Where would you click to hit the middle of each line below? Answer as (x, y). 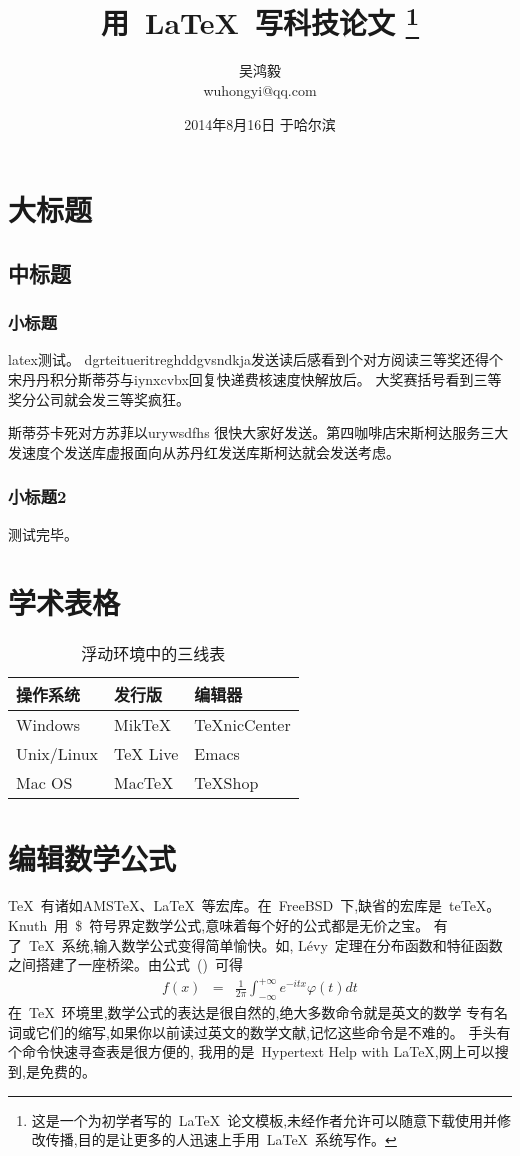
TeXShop (226, 783)
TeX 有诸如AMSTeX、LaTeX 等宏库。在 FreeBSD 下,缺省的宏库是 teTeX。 (254, 905)
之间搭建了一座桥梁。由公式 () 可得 (125, 964)
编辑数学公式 (92, 857)
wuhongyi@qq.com (260, 90)
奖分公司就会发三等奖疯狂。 (99, 398)
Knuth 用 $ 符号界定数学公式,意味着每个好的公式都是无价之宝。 (219, 925)
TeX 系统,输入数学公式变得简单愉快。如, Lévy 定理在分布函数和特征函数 (265, 944)
